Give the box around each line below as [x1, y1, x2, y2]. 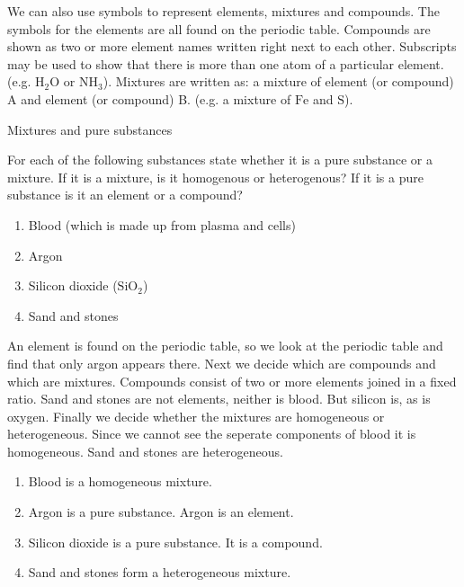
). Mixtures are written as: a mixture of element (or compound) [103, 72, 454, 91]
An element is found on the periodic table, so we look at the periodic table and [7, 336, 443, 355]
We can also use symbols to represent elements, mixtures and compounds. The [7, 2, 440, 20]
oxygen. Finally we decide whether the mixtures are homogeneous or [7, 406, 385, 425]
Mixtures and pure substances [7, 120, 173, 138]
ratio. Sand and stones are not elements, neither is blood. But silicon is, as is [7, 389, 431, 408]
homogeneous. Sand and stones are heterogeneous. [7, 441, 283, 460]
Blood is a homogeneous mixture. [28, 472, 212, 491]
